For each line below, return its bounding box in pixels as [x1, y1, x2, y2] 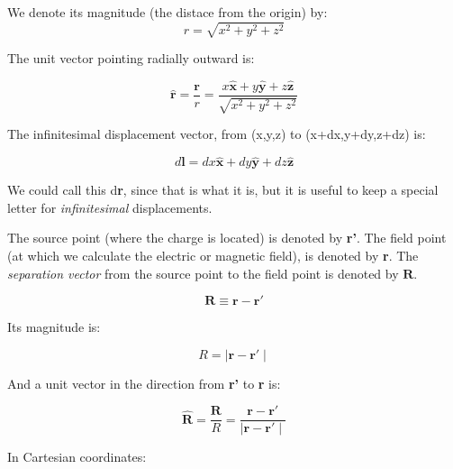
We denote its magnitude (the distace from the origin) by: [7, 3, 328, 21]
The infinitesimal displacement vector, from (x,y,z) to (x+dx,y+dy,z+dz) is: [7, 124, 426, 143]
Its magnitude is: [7, 317, 101, 336]
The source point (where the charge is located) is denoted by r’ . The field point [7, 228, 447, 247]
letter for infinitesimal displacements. [7, 198, 213, 216]
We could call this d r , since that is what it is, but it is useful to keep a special [7, 180, 439, 199]
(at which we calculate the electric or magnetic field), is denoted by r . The [7, 246, 419, 264]
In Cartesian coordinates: [7, 447, 147, 466]
